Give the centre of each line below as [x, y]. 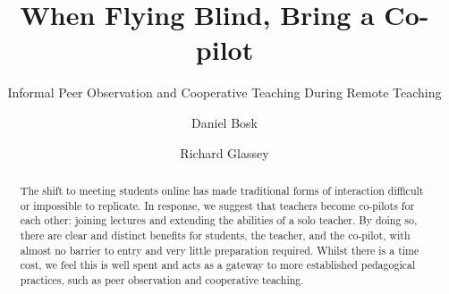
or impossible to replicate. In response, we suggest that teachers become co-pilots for [217, 205]
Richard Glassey [224, 152]
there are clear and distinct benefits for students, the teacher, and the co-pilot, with [215, 235]
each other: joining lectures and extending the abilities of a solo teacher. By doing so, [219, 220]
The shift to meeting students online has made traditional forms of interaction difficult [222, 190]
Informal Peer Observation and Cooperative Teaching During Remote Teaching [224, 92]
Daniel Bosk [224, 122]
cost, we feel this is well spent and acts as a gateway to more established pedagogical [218, 265]
